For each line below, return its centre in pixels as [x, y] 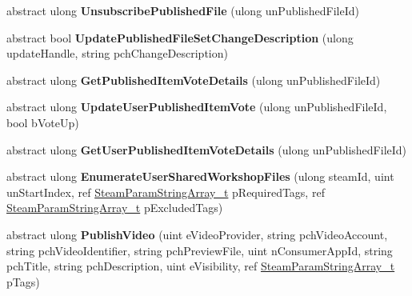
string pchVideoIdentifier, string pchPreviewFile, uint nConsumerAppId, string [200, 250]
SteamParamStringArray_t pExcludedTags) [115, 208]
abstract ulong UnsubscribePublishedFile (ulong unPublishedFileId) [183, 10]
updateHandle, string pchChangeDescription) [117, 53]
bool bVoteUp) [43, 122]
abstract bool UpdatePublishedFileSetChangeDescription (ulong [180, 37]
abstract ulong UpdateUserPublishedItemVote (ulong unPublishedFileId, [197, 107]
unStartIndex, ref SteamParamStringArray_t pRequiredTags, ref [166, 192]
